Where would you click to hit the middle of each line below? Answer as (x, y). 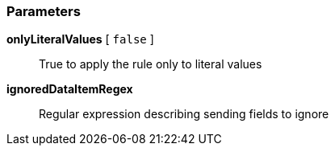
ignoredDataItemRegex (70, 89)
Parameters (44, 11)
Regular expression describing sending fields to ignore (184, 114)
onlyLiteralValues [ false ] (80, 39)
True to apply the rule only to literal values (151, 64)
